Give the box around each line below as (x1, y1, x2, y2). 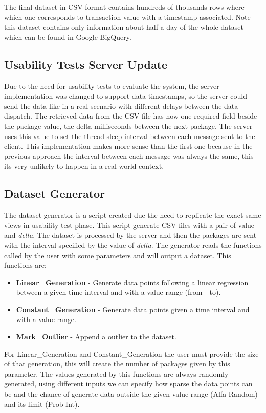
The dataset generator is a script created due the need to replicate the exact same (4, 210, 261, 220)
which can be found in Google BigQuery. (4, 31, 131, 42)
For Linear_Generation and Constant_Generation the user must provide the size (4, 348, 259, 359)
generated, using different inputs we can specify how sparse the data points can (4, 378, 253, 389)
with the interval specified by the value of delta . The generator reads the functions (4, 239, 262, 250)
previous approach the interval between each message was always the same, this (4, 150, 254, 161)
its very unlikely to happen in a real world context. (4, 160, 164, 171)
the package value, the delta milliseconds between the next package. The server (4, 120, 253, 131)
